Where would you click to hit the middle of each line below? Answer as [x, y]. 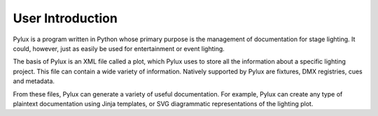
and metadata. [34, 81]
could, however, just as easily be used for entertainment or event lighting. [119, 48]
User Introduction [65, 18]
